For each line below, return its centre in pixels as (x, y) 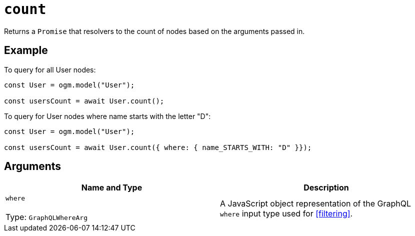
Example (26, 50)
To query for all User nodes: (50, 69)
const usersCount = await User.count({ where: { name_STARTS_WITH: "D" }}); (158, 147)
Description (326, 188)
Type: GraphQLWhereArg (46, 217)
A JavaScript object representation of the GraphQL (315, 203)
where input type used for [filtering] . (286, 213)
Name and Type (112, 188)
